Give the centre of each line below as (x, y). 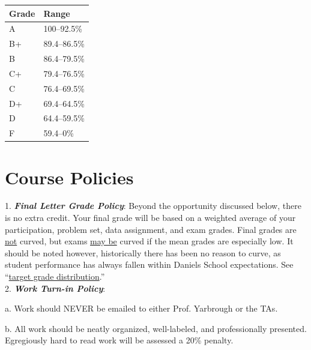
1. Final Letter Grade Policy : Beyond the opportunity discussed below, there (153, 206)
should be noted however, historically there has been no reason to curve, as (143, 252)
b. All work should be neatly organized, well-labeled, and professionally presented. (156, 328)
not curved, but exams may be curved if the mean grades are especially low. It (149, 241)
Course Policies (69, 177)
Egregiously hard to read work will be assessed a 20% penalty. (119, 340)
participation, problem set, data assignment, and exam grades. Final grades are (151, 229)
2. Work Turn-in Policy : (55, 288)
